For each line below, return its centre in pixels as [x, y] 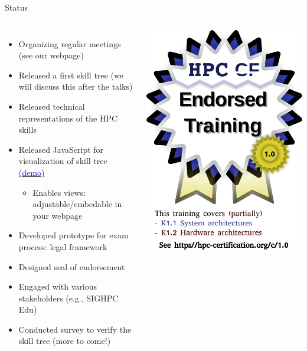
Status [16, 7]
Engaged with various [58, 286]
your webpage [58, 215]
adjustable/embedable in [77, 204]
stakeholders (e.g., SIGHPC [68, 298]
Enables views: [59, 192]
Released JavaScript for [61, 149]
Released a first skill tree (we [71, 75]
